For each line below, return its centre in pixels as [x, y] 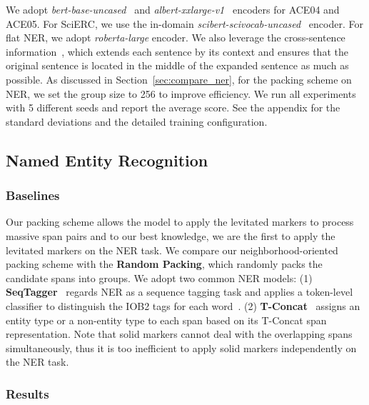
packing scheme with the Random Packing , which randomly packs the [164, 264]
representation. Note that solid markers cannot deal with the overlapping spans [179, 334]
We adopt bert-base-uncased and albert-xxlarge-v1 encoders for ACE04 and [173, 9]
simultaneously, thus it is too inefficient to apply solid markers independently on [181, 347]
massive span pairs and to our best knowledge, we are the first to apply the [171, 235]
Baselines [33, 195]
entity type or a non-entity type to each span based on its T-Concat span [166, 320]
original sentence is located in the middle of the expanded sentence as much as [177, 65]
